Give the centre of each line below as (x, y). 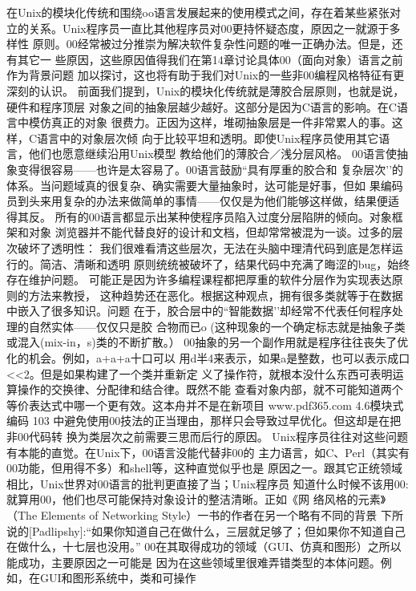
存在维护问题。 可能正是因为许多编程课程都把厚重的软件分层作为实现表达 (199, 279)
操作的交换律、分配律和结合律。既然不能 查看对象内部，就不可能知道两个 (210, 389)
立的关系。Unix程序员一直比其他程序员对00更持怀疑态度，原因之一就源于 (198, 28)
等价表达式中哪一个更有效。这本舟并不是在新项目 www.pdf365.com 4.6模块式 (205, 405)
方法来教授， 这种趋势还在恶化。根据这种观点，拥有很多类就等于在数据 (216, 295)
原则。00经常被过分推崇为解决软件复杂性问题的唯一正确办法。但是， (212, 44)
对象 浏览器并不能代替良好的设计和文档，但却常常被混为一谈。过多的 (210, 232)
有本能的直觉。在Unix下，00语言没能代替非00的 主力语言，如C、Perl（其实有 (208, 452)
